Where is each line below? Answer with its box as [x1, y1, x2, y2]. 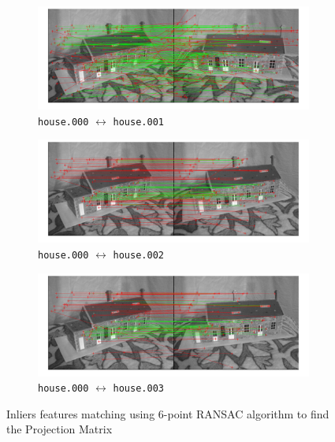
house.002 [113, 249, 164, 261]
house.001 [113, 116, 164, 128]
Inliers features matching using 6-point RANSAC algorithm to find [6, 405, 329, 422]
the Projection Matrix [6, 421, 113, 437]
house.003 [113, 383, 164, 395]
